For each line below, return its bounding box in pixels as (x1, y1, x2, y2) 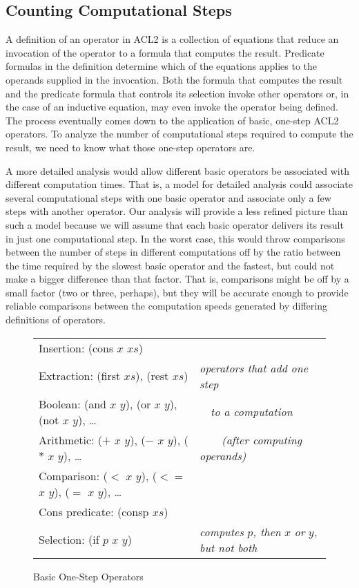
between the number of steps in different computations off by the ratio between (6, 245, 341, 259)
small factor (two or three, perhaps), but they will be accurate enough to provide (6, 285, 349, 299)
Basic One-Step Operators (33, 569, 144, 583)
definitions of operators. (6, 312, 106, 327)
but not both (200, 539, 258, 556)
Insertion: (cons (39, 339, 114, 356)
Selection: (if (39, 531, 99, 548)
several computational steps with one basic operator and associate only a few (6, 190, 331, 205)
